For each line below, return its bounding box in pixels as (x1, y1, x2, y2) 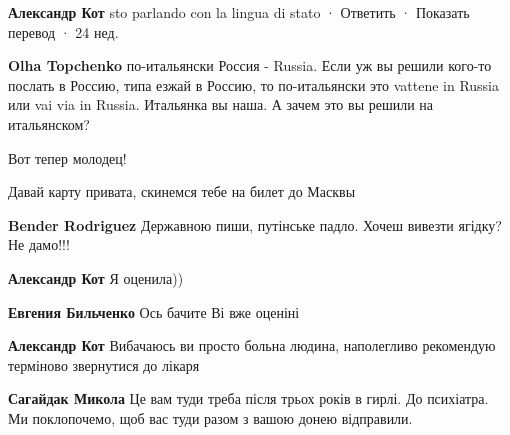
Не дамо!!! (8, 234, 70, 255)
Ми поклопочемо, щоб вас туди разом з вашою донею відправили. (8, 407, 413, 428)
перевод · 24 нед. (8, 21, 119, 42)
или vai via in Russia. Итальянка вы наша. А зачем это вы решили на (8, 94, 434, 115)
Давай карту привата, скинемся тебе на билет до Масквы (8, 181, 356, 202)
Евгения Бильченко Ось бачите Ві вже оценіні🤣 (8, 301, 304, 322)
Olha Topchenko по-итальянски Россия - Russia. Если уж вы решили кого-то (8, 55, 492, 76)
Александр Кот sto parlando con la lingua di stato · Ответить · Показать (8, 2, 470, 22)
